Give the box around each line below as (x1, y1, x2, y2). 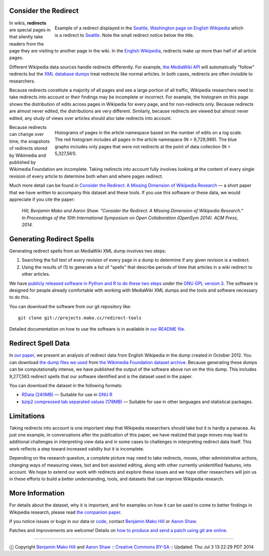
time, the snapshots (9, 138, 50, 144)
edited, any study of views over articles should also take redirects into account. (9, 115, 172, 121)
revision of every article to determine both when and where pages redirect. (9, 173, 163, 179)
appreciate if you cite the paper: (9, 196, 75, 202)
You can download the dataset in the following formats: (9, 382, 123, 388)
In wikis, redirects (9, 20, 47, 26)
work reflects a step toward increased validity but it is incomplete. (9, 446, 144, 452)
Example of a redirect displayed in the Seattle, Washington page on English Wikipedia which (55, 25, 244, 31)
